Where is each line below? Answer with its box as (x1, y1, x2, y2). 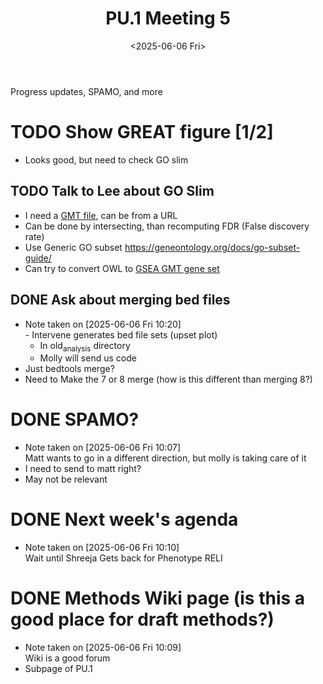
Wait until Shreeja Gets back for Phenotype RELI (24, 552, 223, 564)
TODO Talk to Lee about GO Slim (10, 183, 215, 200)
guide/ (24, 252, 52, 264)
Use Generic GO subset (24, 241, 123, 253)
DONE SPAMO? (10, 408, 140, 431)
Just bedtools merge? (24, 363, 115, 375)
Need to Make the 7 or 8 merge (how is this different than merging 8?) (24, 373, 313, 386)
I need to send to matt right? (24, 463, 142, 475)
